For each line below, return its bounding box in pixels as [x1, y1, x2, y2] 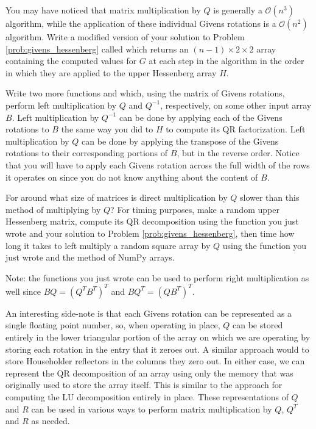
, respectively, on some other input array [160, 98, 312, 111]
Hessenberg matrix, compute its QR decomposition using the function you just [5, 215, 299, 228]
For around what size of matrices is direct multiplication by [5, 191, 228, 204]
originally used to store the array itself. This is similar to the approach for [5, 378, 283, 391]
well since [5, 284, 41, 297]
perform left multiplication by [5, 98, 117, 111]
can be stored [233, 319, 283, 331]
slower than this [239, 191, 300, 204]
